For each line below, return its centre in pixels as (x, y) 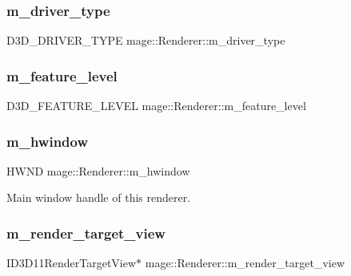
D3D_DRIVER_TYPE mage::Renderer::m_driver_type (146, 40)
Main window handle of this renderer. (99, 197)
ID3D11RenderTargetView (72, 263)
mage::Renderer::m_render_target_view (245, 263)
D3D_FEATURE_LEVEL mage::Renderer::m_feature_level (156, 106)
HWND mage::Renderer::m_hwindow (98, 170)
